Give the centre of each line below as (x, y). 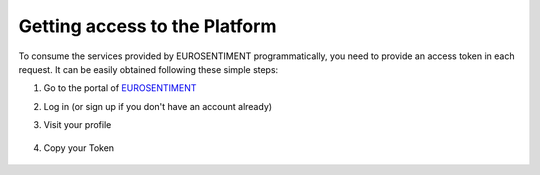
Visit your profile (77, 125)
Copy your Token (79, 147)
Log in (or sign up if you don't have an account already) (158, 106)
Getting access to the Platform (147, 26)
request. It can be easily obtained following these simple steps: (148, 69)
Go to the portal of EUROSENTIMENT (120, 88)
